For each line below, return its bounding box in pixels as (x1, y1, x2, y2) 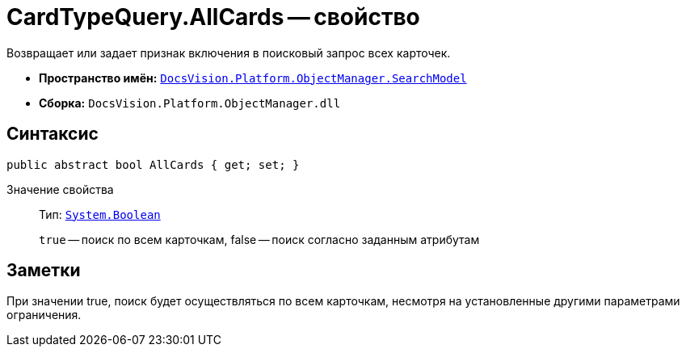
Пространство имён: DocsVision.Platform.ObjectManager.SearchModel (39, 70, 467, 85)
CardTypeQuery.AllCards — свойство (6, 3, 420, 31)
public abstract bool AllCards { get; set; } (6, 158, 300, 171)
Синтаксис (6, 124, 99, 145)
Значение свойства (6, 182, 114, 196)
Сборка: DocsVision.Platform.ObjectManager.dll (39, 95, 341, 110)
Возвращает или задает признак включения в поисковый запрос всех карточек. (6, 45, 451, 60)
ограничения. (6, 308, 82, 322)
